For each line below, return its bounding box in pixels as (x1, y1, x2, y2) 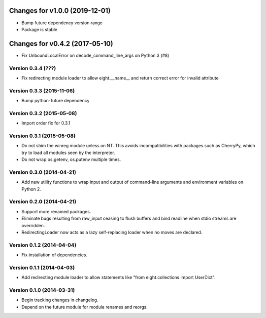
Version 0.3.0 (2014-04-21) (9, 168, 76, 175)
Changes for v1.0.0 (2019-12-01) (9, 6, 111, 15)
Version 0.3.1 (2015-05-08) (9, 132, 76, 139)
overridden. (21, 222, 45, 228)
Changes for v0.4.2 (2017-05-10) (9, 40, 113, 48)
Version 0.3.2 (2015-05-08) (9, 110, 77, 117)
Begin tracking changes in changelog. (21, 297, 99, 303)
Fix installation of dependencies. (21, 252, 88, 258)
